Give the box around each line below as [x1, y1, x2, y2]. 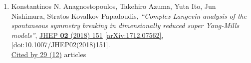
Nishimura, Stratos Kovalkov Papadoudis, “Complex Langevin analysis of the [11, 10, 247, 21]
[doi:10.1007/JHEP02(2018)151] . [11, 39, 110, 50]
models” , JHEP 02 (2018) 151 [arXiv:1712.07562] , [11, 30, 164, 40]
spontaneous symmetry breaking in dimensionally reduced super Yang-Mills [11, 20, 240, 31]
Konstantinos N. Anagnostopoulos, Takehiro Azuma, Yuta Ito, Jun [11, 1, 216, 11]
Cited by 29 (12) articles [11, 49, 86, 59]
